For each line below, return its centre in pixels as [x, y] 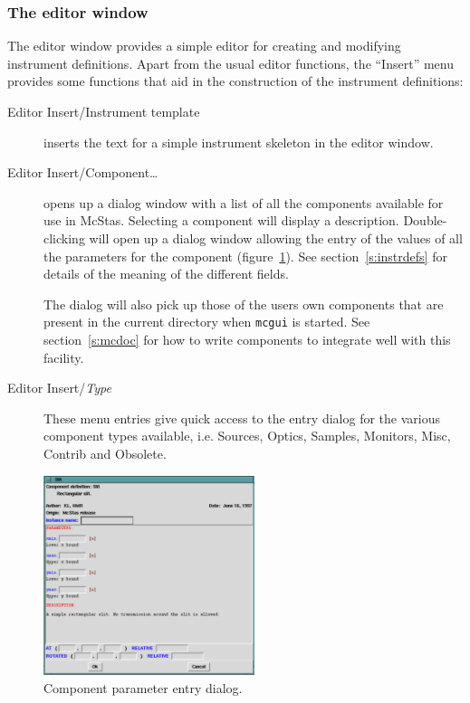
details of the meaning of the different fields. [166, 274]
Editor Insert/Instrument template [104, 111]
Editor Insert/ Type [59, 388]
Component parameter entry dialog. [143, 687]
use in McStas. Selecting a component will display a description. [221, 220]
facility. [64, 357]
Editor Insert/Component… [83, 172]
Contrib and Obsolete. [105, 453]
